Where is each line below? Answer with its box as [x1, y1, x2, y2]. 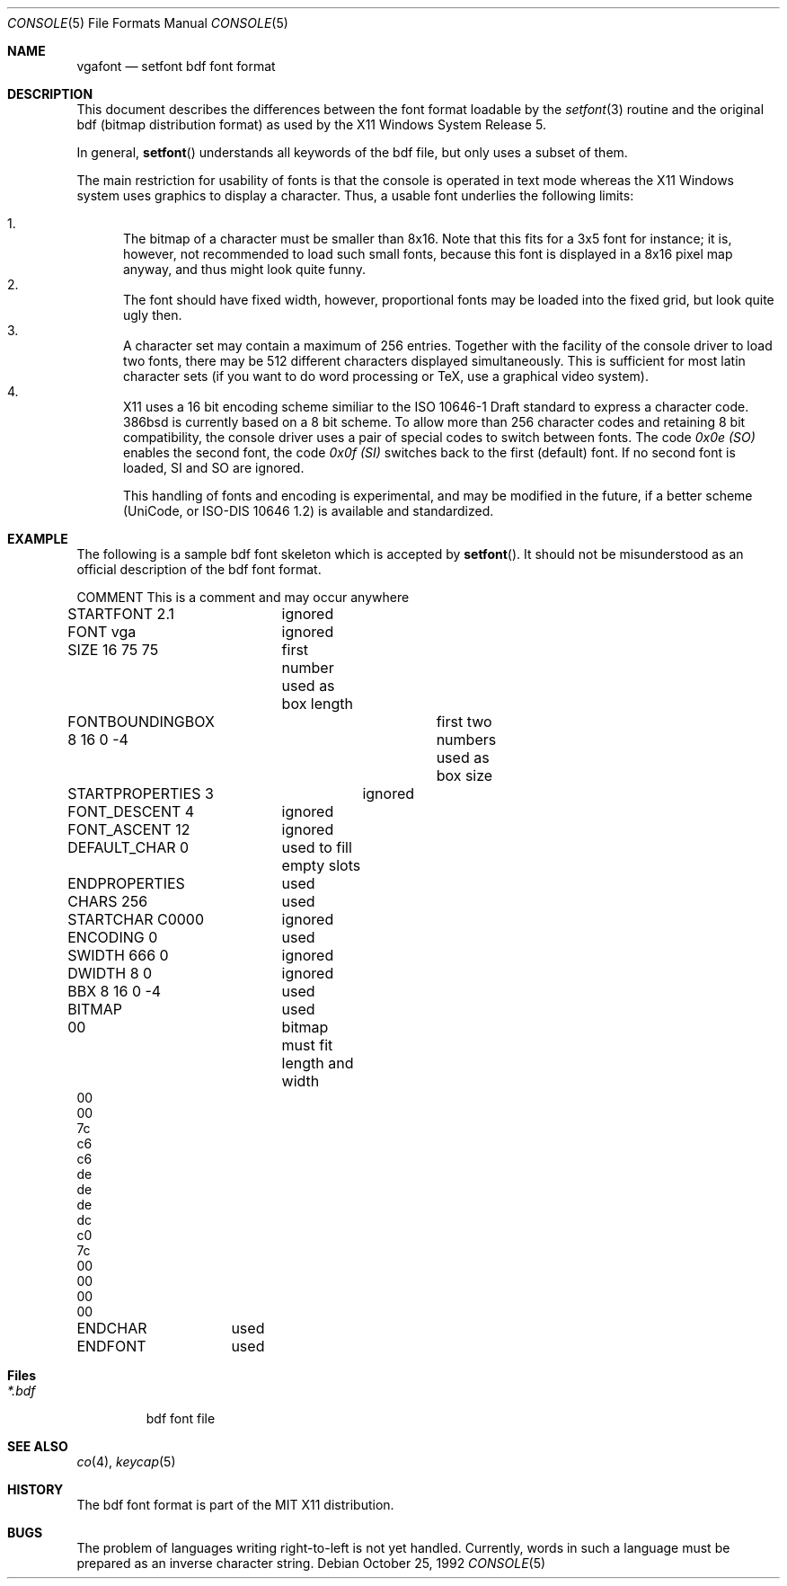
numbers [436, 731, 497, 749]
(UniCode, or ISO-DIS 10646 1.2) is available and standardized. [123, 503, 494, 518]
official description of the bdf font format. [76, 562, 322, 577]
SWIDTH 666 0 [67, 946, 169, 964]
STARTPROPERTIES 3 [67, 784, 214, 802]
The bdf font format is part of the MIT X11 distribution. [76, 1497, 394, 1512]
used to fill [281, 838, 352, 856]
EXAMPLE [7, 531, 68, 546]
